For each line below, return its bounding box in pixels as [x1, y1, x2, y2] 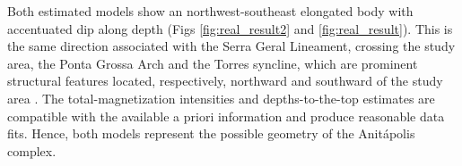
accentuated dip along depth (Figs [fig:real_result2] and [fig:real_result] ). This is [7, 19, 453, 37]
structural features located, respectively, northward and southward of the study [7, 71, 443, 90]
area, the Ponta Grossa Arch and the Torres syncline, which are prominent [7, 54, 418, 72]
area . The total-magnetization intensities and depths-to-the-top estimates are [7, 88, 435, 107]
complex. [7, 141, 57, 160]
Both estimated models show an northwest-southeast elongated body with [7, 2, 414, 20]
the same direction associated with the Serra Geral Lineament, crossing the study [7, 37, 456, 55]
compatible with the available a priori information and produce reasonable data [7, 106, 445, 125]
